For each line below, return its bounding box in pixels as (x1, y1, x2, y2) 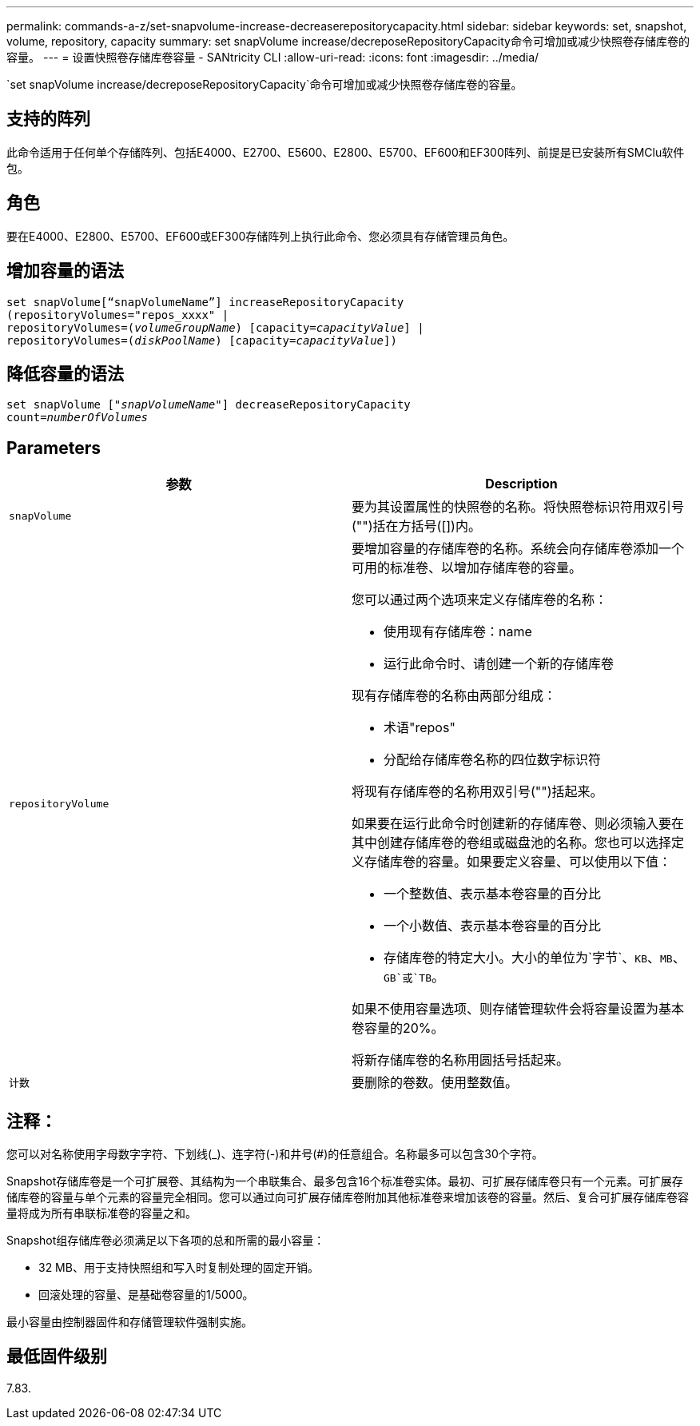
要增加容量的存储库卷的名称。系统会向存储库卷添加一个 (352, 540, 685, 557)
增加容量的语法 (6, 261, 124, 281)
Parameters (6, 437, 101, 458)
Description (485, 476, 558, 492)
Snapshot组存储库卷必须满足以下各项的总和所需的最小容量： (6, 1233, 325, 1248)
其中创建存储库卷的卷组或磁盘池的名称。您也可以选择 (352, 834, 672, 851)
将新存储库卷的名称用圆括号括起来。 (352, 1052, 570, 1069)
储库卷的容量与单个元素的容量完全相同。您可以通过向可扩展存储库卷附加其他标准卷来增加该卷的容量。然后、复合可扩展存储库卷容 (6, 1190, 689, 1205)
